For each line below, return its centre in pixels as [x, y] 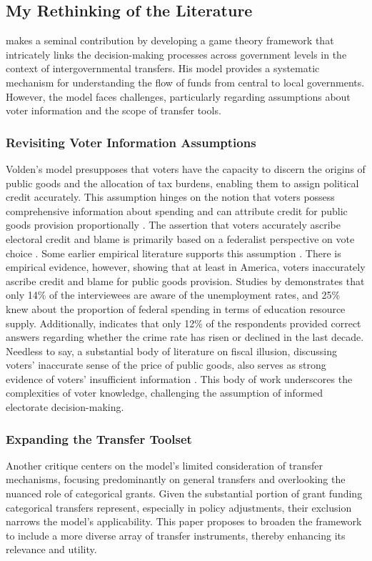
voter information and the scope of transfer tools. [114, 110]
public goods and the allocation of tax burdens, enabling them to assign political [182, 183]
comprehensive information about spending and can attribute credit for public [177, 210]
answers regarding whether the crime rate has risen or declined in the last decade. [185, 337]
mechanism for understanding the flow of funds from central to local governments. [185, 82]
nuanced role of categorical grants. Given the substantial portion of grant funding [184, 493]
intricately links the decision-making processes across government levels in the [176, 54]
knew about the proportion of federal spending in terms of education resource [176, 308]
